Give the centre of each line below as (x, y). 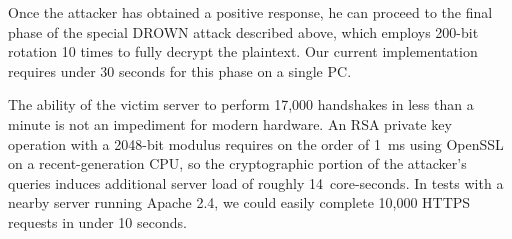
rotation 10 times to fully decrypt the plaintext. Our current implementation (243, 51)
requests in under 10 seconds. (97, 221)
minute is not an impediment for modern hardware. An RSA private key (230, 123)
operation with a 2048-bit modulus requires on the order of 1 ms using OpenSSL (256, 143)
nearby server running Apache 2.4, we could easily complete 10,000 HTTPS (239, 202)
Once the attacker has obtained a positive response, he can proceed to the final (250, 12)
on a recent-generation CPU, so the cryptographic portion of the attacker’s (237, 163)
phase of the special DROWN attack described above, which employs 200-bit (243, 31)
